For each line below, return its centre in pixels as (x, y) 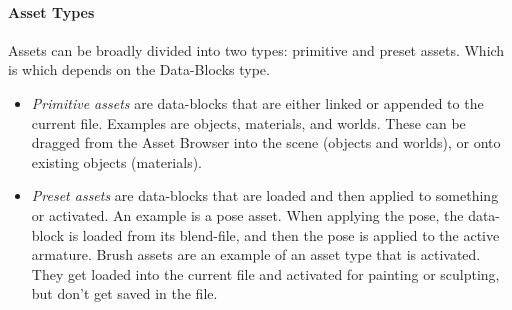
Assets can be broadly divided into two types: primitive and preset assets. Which (256, 49)
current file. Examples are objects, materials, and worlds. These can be (248, 122)
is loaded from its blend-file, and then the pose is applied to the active (284, 234)
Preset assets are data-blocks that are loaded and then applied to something (265, 195)
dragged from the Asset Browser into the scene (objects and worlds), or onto (266, 142)
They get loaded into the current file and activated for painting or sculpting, (265, 273)
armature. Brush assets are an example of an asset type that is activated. (256, 254)
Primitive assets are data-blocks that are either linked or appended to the (257, 102)
